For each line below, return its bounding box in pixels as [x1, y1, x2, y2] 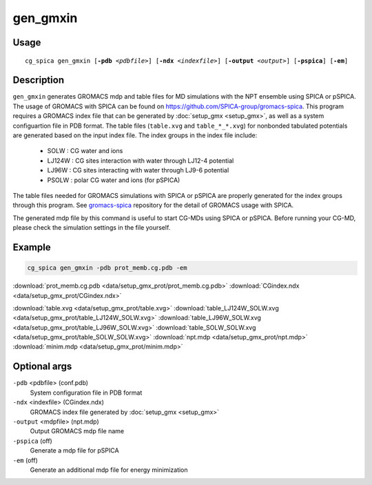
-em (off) [12, 456, 38, 464]
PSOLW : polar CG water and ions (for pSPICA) [47, 176, 180, 184]
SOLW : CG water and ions [47, 147, 123, 155]
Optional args [12, 361, 72, 373]
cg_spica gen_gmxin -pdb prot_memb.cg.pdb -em [27, 264, 187, 272]
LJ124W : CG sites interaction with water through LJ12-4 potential [47, 156, 234, 165]
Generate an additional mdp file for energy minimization [30, 466, 189, 474]
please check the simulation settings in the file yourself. [12, 224, 171, 232]
